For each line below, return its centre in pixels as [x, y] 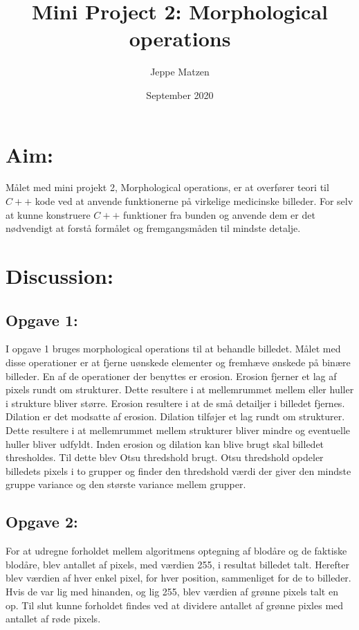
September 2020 [180, 94]
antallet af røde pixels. [53, 619]
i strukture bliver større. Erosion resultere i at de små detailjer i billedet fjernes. [175, 403]
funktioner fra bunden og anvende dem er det [219, 214]
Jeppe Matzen [180, 72]
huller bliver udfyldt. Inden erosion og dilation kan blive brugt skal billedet [165, 443]
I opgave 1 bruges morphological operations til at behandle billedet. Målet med [173, 349]
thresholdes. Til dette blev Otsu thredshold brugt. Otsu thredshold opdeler [165, 457]
